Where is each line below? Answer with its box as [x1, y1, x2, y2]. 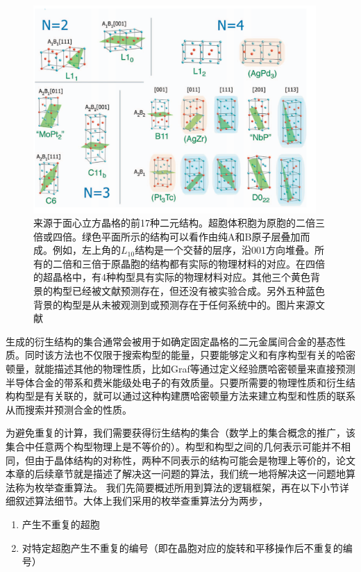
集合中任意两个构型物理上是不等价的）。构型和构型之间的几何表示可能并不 [6, 439, 341, 454]
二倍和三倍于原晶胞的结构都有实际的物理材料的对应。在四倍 [52, 256, 325, 270]
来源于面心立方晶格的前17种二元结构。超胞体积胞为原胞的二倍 [33, 215, 315, 230]
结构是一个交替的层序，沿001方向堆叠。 [135, 243, 315, 257]
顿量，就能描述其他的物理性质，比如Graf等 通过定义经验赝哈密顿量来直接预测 [6, 361, 355, 376]
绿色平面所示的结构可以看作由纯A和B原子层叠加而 [81, 229, 310, 243]
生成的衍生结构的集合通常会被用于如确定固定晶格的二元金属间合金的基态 [6, 334, 336, 348]
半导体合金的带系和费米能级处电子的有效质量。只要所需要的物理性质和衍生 [6, 375, 346, 389]
